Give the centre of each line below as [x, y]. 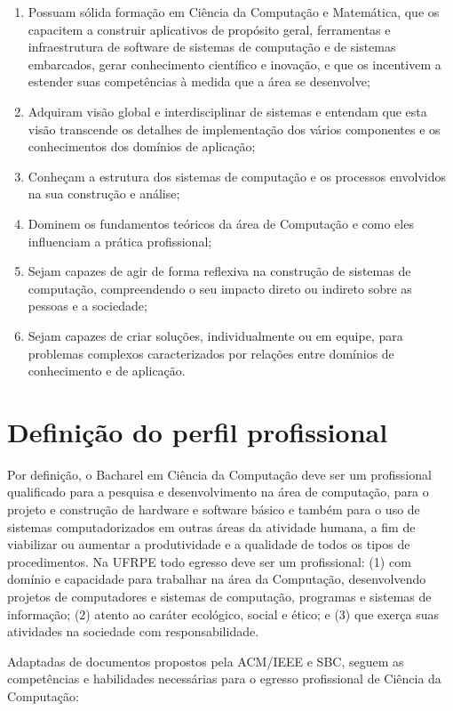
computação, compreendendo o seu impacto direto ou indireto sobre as [220, 288]
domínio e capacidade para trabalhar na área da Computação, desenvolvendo [217, 579]
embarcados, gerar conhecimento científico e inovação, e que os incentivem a [234, 64]
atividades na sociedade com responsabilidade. [133, 631]
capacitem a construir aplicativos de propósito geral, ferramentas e [209, 29]
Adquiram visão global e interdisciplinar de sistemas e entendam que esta [227, 111]
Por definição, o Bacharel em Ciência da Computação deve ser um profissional [219, 474]
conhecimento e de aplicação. [107, 371]
